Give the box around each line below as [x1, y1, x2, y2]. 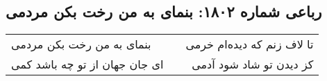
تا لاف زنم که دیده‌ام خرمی [185, 36, 314, 53]
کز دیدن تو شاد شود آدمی [192, 56, 314, 73]
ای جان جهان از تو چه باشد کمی [11, 56, 164, 73]
